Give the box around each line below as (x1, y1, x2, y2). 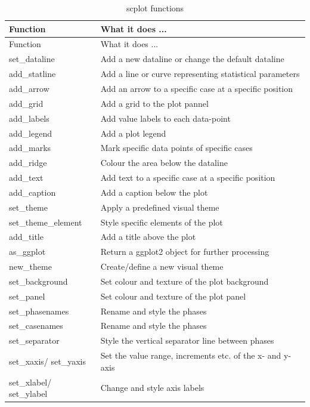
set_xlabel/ (9, 375, 52, 388)
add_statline (9, 67, 56, 80)
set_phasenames (9, 304, 69, 317)
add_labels (9, 112, 49, 124)
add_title (9, 230, 44, 243)
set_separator (9, 334, 60, 347)
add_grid (9, 97, 44, 109)
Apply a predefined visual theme (100, 201, 219, 213)
